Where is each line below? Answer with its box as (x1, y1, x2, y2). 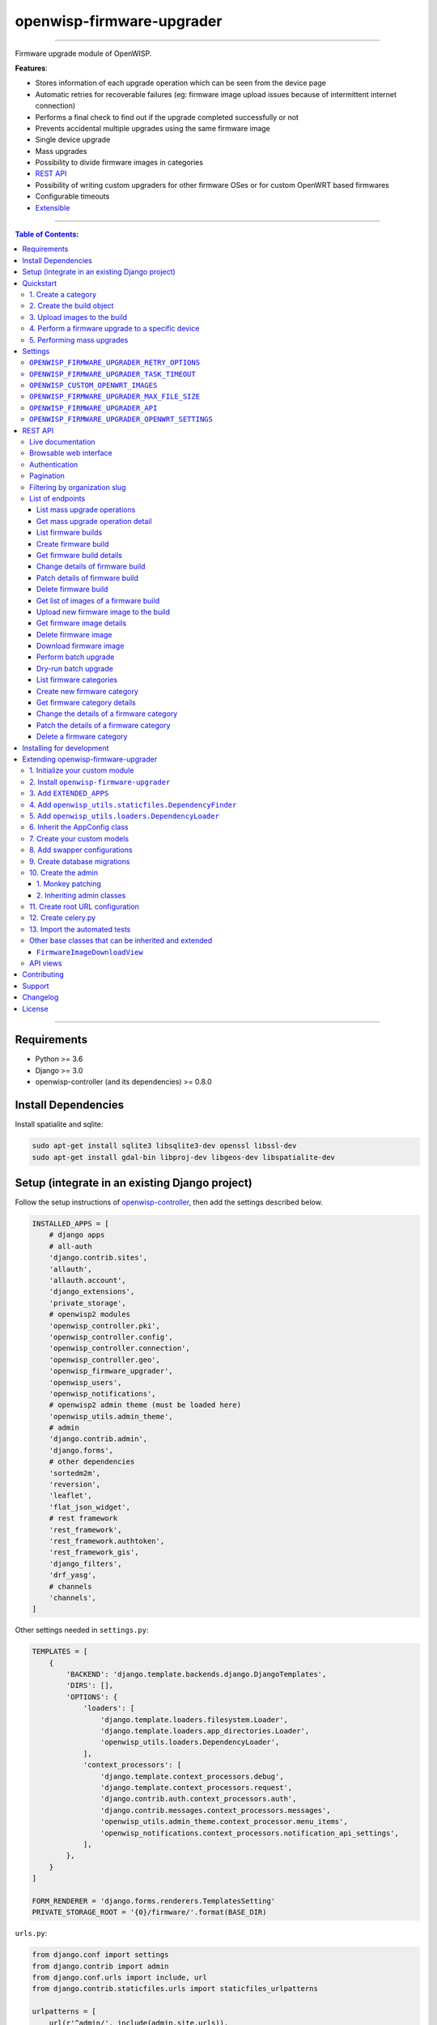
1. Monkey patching (36, 879, 101, 889)
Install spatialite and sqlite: (15, 1119, 104, 1129)
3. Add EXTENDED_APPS (29, 788, 109, 798)
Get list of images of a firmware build (36, 595, 160, 605)
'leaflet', (49, 1491, 92, 1500)
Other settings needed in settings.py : (15, 1625, 149, 1635)
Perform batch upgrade (36, 652, 115, 662)
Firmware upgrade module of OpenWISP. (15, 49, 152, 58)
